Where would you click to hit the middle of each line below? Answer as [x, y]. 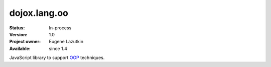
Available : [20, 48]
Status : [17, 28]
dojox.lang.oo [39, 13]
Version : [18, 34]
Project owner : [25, 42]
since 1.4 [58, 48]
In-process [60, 28]
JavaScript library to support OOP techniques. [57, 58]
